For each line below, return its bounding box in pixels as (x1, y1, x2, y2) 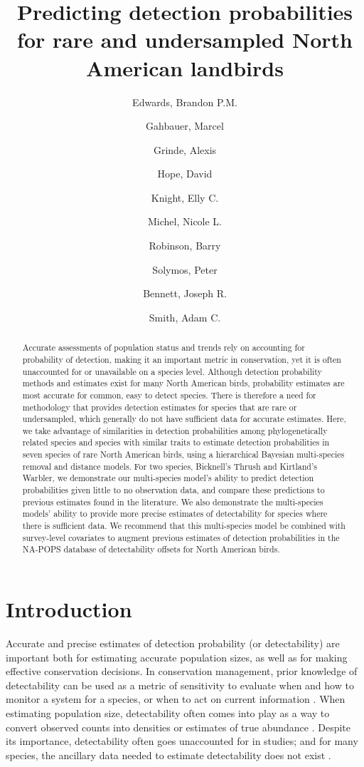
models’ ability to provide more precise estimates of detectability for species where (22, 508, 328, 520)
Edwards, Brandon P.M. (132, 94, 237, 109)
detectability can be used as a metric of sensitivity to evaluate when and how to (6, 677, 354, 692)
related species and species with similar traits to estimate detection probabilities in (22, 436, 330, 448)
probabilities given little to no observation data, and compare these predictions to (22, 484, 325, 496)
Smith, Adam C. (149, 309, 221, 324)
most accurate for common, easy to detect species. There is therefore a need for (22, 388, 316, 401)
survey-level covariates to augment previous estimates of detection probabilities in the (22, 531, 340, 543)
